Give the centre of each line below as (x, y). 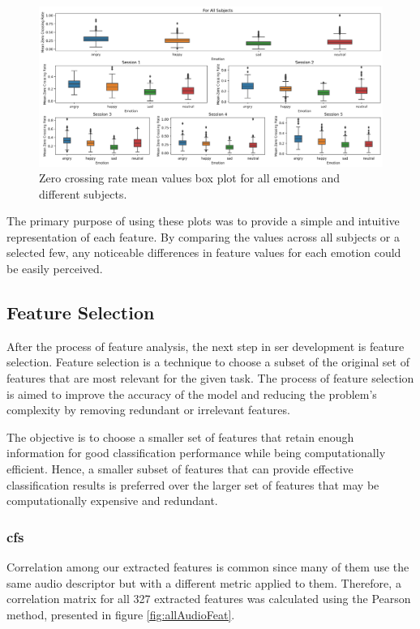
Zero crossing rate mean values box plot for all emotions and (190, 178)
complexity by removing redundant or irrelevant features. (148, 410)
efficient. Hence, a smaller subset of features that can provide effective (180, 469)
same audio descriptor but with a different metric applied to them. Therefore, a (204, 582)
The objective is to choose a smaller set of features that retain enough (180, 436)
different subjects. (83, 193)
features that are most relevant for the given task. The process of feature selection (210, 378)
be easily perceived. (55, 269)
